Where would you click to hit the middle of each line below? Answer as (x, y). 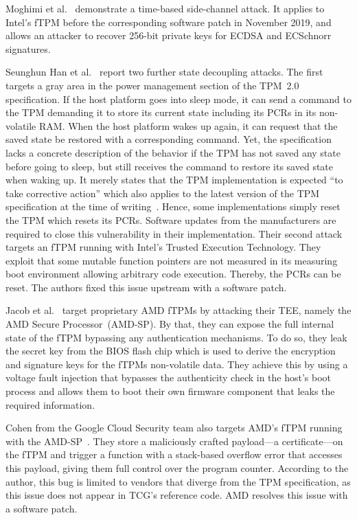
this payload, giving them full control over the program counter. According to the (177, 468)
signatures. (28, 48)
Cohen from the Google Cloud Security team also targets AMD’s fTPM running (174, 428)
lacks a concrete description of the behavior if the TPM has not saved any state (173, 152)
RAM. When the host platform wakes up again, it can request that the (188, 125)
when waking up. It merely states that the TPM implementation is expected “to (174, 180)
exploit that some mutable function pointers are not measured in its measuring (172, 260)
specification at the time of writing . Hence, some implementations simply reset (173, 206)
